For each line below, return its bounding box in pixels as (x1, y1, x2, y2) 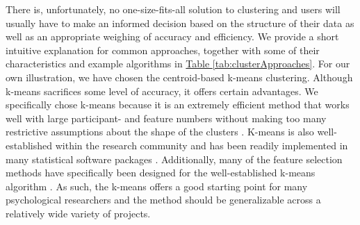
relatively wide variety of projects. (6, 206, 151, 220)
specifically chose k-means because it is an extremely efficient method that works (6, 97, 350, 112)
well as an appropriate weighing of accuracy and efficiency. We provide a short (6, 29, 339, 44)
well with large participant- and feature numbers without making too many (6, 110, 327, 125)
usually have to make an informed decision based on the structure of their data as (6, 15, 354, 30)
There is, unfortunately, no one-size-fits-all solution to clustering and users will (6, 2, 341, 16)
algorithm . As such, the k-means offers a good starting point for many (6, 178, 308, 193)
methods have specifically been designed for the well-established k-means (6, 165, 316, 180)
